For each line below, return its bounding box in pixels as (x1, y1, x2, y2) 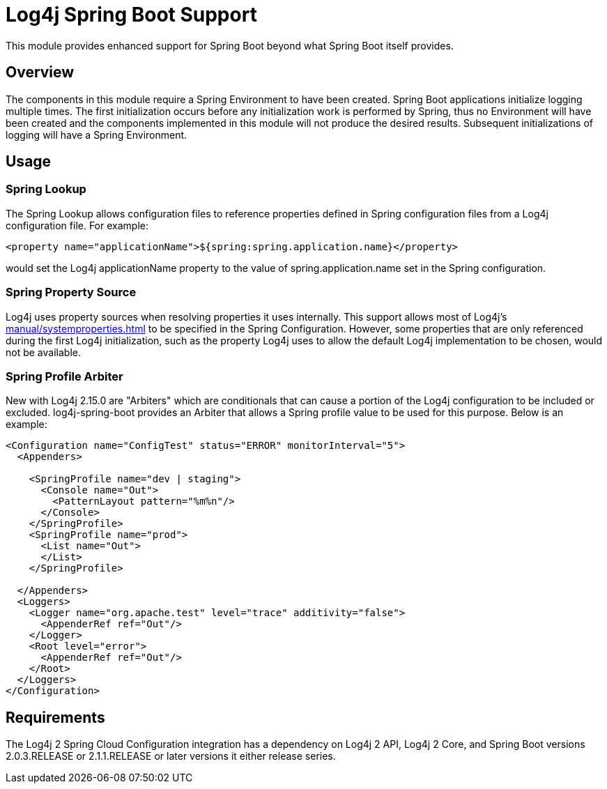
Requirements (6, 708, 105, 726)
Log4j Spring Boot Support (6, 3, 257, 26)
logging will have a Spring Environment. (6, 128, 187, 141)
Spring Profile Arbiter (6, 369, 123, 383)
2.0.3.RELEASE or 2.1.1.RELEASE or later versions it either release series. (6, 750, 336, 763)
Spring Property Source (6, 285, 137, 300)
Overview (6, 63, 75, 82)
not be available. (6, 346, 81, 358)
